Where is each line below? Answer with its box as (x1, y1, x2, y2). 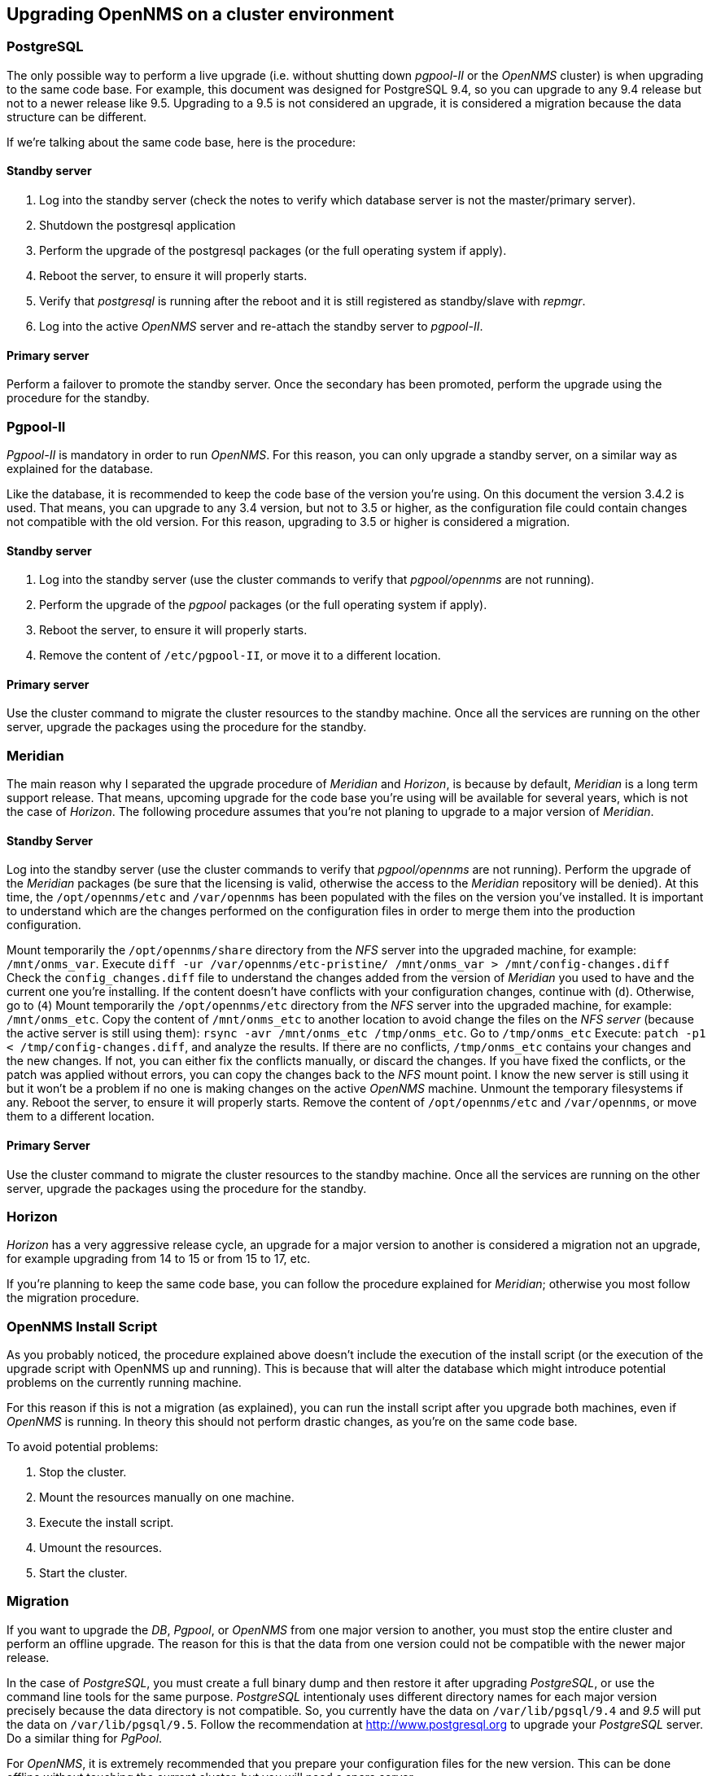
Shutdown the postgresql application (39, 218, 236, 233)
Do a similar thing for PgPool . (7, 1730, 163, 1745)
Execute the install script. (39, 1515, 174, 1530)
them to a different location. (7, 1109, 155, 1124)
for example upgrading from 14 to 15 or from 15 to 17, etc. (7, 1252, 311, 1266)
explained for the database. (7, 461, 154, 476)
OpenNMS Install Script (7, 1318, 158, 1335)
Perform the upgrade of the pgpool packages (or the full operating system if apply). (39, 598, 487, 612)
